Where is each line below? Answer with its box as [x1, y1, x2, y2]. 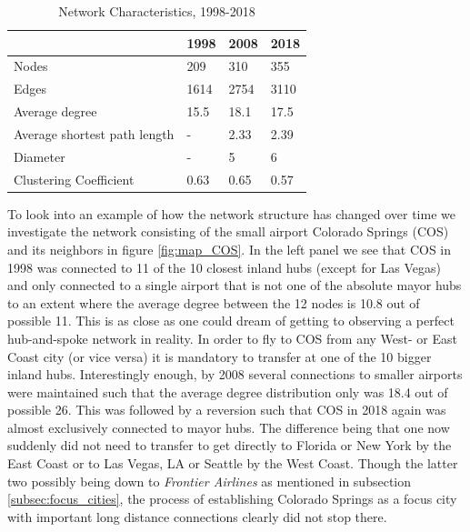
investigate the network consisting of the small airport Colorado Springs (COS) [7, 222, 449, 241]
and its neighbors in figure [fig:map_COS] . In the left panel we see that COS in [7, 239, 452, 258]
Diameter [14, 146, 65, 166]
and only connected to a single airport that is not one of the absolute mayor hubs [7, 276, 462, 295]
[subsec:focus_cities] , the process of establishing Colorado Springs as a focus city [7, 489, 457, 508]
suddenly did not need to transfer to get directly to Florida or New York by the [7, 436, 452, 455]
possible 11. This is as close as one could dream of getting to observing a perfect [7, 311, 455, 330]
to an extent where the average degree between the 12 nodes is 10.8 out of [7, 293, 420, 312]
